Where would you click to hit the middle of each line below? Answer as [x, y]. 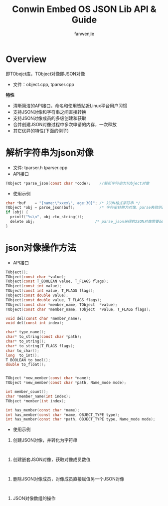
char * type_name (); [26, 332]
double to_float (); [26, 365]
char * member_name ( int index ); [38, 396]
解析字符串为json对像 [50, 152]
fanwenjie [84, 34]
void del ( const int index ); [35, 323]
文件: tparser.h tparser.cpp [40, 167]
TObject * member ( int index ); [36, 401]
